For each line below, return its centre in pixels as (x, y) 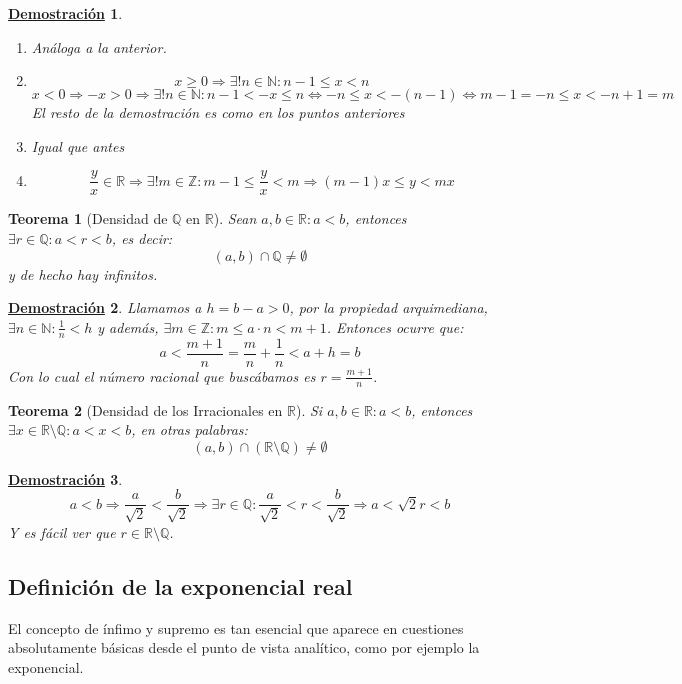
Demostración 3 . (65, 478)
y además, (128, 326)
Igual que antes (78, 145)
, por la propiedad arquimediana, (388, 307)
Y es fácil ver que (62, 531)
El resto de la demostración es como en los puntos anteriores (218, 112)
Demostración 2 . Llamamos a (105, 307)
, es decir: (142, 238)
